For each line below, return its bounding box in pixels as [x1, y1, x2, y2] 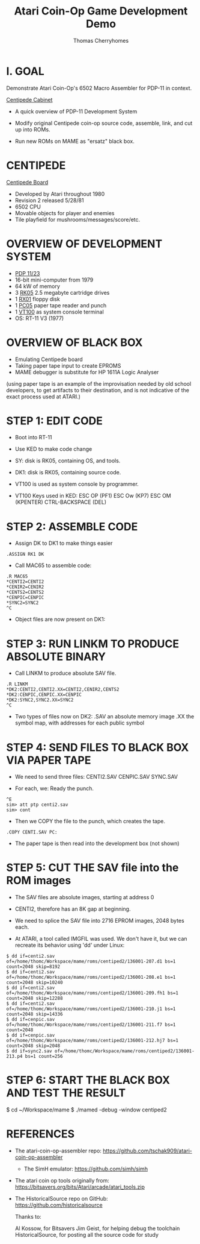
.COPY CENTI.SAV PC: [6, 829, 58, 835]
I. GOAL [6, 64, 45, 78]
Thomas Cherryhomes [73, 37, 129, 44]
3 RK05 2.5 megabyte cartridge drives [14, 289, 110, 296]
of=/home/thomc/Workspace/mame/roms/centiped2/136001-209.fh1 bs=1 [6, 990, 179, 996]
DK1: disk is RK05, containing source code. [14, 469, 121, 476]
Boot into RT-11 [14, 434, 52, 441]
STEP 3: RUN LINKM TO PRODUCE [6, 637, 179, 650]
